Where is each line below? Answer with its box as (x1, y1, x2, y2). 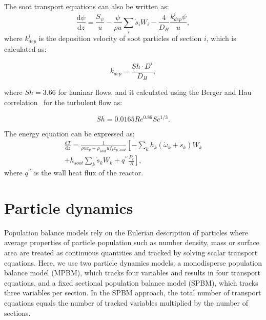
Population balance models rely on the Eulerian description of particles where (4, 227, 249, 237)
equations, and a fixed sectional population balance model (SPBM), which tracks (4, 277, 258, 288)
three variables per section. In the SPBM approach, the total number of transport (4, 287, 261, 298)
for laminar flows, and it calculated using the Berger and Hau (58, 87, 252, 97)
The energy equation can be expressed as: (4, 128, 135, 138)
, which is (206, 33, 236, 44)
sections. (4, 307, 31, 318)
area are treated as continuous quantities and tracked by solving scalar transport (4, 247, 258, 257)
